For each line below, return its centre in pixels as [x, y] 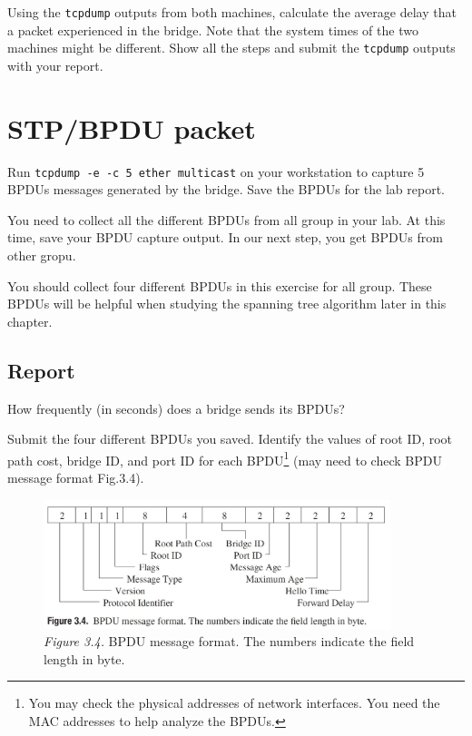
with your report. [55, 65]
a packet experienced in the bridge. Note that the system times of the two [213, 29]
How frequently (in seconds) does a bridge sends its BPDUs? [176, 408]
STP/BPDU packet [132, 128]
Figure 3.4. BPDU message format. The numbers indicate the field [229, 641]
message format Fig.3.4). [76, 478]
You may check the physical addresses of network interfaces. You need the [234, 703]
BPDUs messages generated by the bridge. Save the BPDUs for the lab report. [226, 189]
